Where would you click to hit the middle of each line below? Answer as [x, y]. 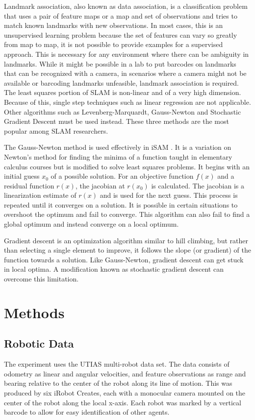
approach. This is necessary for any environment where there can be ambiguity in [127, 54]
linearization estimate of [40, 195]
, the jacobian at [100, 185]
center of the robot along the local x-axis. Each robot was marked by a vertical [123, 402]
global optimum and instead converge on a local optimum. [91, 224]
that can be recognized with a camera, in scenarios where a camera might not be [125, 73]
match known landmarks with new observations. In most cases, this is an [114, 25]
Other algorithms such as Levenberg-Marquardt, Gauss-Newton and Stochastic [123, 111]
